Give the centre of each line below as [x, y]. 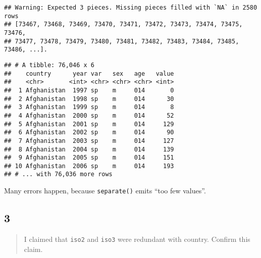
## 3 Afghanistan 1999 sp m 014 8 [89, 107]
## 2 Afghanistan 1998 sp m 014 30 [89, 99]
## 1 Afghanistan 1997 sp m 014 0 [89, 90]
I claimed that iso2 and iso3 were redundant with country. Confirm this [137, 239]
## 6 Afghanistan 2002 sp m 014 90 [89, 133]
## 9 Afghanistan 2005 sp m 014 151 [89, 158]
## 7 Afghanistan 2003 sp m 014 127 [89, 141]
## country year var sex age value [89, 73]
